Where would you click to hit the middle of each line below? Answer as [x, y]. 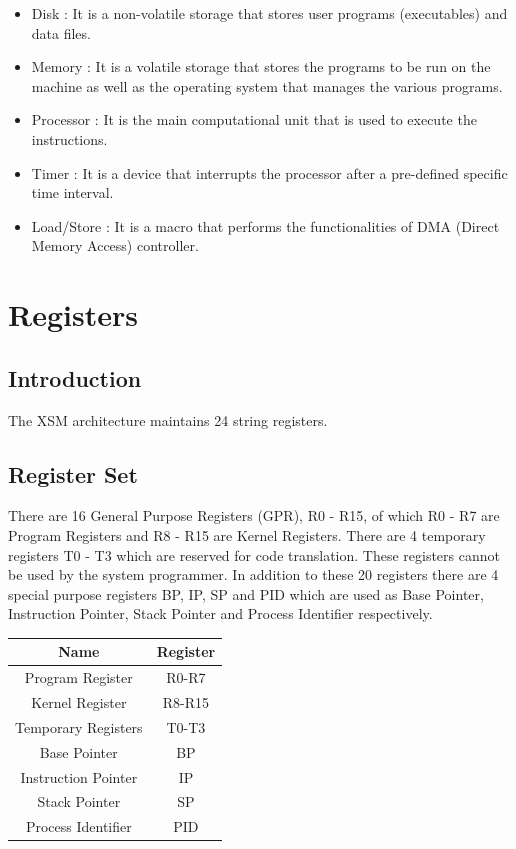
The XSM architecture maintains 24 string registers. [168, 419]
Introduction [75, 377]
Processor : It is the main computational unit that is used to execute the [254, 119]
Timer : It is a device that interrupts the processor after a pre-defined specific [269, 172]
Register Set [73, 473]
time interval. [72, 192]
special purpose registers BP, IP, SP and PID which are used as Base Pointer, [246, 593]
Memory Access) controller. [115, 245]
